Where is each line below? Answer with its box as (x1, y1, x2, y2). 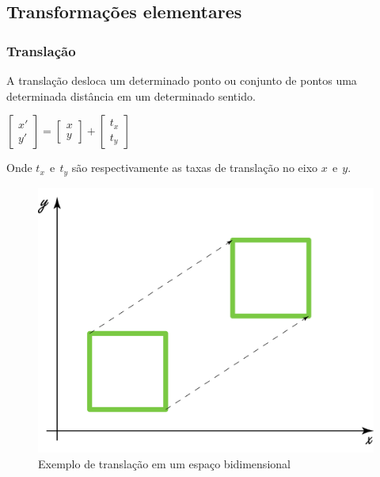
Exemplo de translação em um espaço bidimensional (38, 455, 291, 471)
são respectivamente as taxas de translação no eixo (71, 159, 318, 176)
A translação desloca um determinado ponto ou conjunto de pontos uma (6, 72, 357, 88)
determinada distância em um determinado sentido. (6, 87, 256, 104)
